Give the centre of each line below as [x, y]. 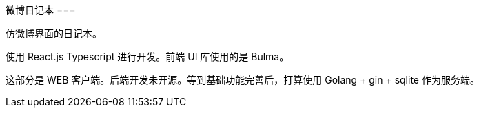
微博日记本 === [41, 10]
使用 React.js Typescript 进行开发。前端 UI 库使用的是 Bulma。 [147, 56]
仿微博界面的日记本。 [54, 33]
